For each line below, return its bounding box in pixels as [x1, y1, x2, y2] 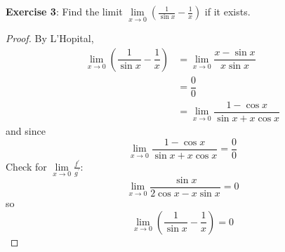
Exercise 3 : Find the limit [6, 4, 123, 18]
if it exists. [204, 4, 251, 18]
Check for [6, 159, 47, 173]
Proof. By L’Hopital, [6, 31, 94, 46]
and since [6, 124, 46, 138]
